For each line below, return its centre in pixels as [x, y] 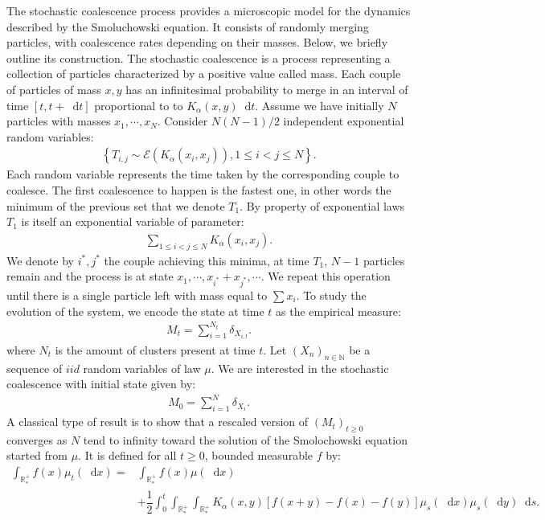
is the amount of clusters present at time [155, 349]
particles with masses [59, 121]
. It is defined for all [127, 455]
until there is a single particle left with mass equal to [137, 295]
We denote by [40, 260]
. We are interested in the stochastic [300, 368]
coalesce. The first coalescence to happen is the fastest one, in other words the [199, 189]
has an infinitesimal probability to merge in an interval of [267, 89]
